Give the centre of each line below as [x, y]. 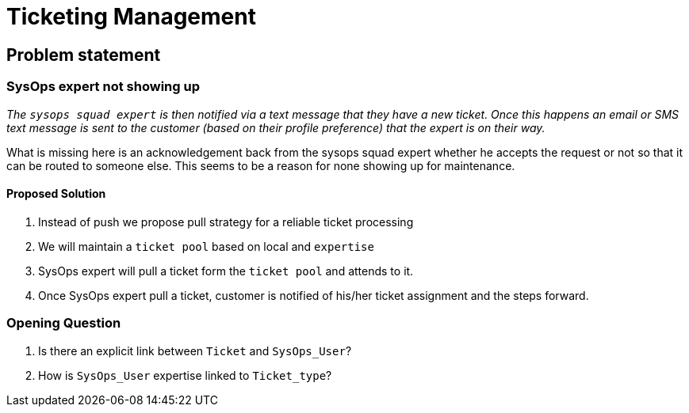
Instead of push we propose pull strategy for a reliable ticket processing [226, 222]
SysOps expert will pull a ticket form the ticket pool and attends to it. [226, 271]
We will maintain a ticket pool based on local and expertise [206, 246]
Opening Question [64, 323]
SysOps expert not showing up [103, 87]
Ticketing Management [131, 17]
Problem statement [84, 55]
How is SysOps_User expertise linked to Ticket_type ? [185, 375]
